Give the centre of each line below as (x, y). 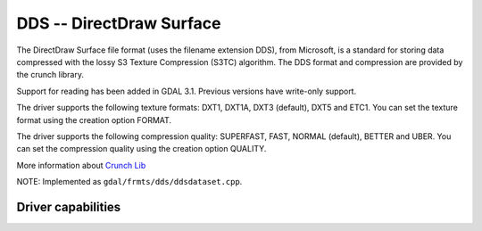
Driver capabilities (69, 206)
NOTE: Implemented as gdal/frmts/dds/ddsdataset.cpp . (129, 182)
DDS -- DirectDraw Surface (119, 23)
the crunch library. (50, 75)
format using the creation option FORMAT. (94, 120)
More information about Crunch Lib (81, 165)
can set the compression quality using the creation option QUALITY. (141, 149)
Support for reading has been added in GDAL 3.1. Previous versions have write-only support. (187, 91)
